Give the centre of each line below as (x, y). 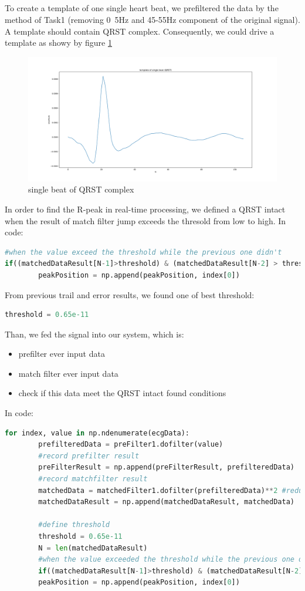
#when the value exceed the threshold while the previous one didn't (143, 252)
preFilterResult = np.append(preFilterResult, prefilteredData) (166, 467)
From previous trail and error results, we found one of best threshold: (130, 294)
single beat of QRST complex (81, 189)
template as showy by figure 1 (58, 43)
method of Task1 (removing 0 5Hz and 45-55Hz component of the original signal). (152, 19)
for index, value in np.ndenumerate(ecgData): (97, 433)
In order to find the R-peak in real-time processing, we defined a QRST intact (145, 209)
